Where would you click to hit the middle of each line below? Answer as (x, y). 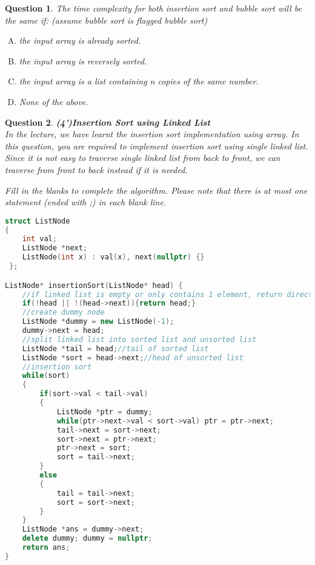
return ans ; (46, 547)
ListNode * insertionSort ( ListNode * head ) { (94, 285)
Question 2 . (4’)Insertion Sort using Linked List (108, 122)
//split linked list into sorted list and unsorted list (139, 339)
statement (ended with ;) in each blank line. (86, 202)
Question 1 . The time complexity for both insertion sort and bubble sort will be (153, 8)
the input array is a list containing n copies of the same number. (139, 81)
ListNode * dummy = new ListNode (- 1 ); (98, 322)
